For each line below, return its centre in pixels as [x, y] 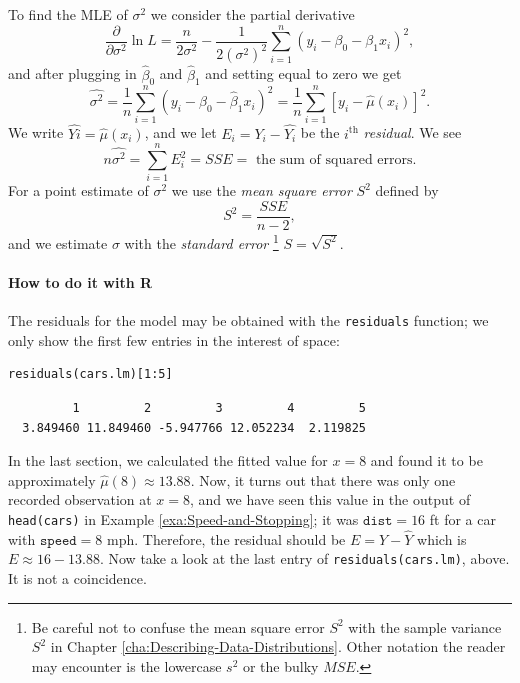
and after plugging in [72, 73]
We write [36, 132]
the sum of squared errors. [336, 160]
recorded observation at [80, 499]
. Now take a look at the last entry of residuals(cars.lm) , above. [304, 558]
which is [442, 538]
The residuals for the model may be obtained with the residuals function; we [248, 320]
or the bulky [280, 665]
